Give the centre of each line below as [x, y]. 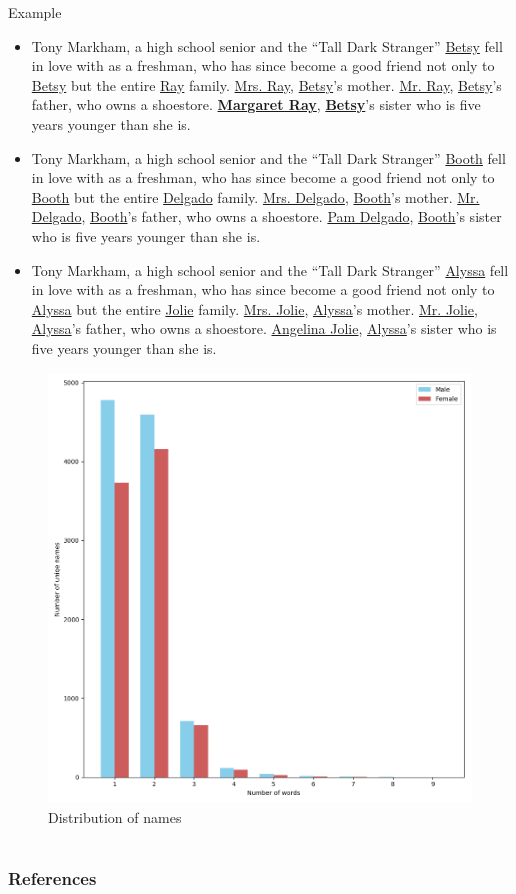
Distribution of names [115, 816]
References [52, 877]
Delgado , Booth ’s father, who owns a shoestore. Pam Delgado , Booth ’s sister [266, 216]
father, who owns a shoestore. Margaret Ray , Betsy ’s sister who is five [256, 104]
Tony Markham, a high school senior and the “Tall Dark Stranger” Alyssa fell [270, 269]
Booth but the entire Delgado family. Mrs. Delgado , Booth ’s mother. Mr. [255, 196]
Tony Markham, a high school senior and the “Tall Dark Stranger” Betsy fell [267, 45]
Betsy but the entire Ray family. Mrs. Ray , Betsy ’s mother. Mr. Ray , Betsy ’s [266, 84]
